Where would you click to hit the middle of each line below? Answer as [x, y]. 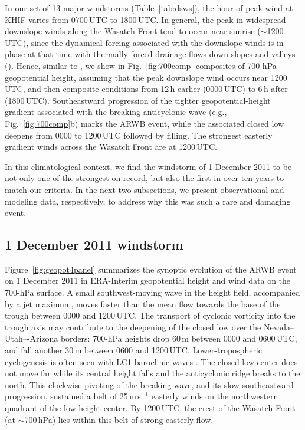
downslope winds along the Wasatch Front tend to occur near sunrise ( [133, 31]
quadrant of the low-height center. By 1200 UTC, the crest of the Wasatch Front [150, 408]
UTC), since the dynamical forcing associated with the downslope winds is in [144, 42]
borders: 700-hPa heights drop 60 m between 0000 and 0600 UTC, [179, 338]
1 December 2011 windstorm [94, 244]
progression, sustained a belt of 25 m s [73, 396]
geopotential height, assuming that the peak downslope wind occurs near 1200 [146, 77]
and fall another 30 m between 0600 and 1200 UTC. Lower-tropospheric [133, 350]
